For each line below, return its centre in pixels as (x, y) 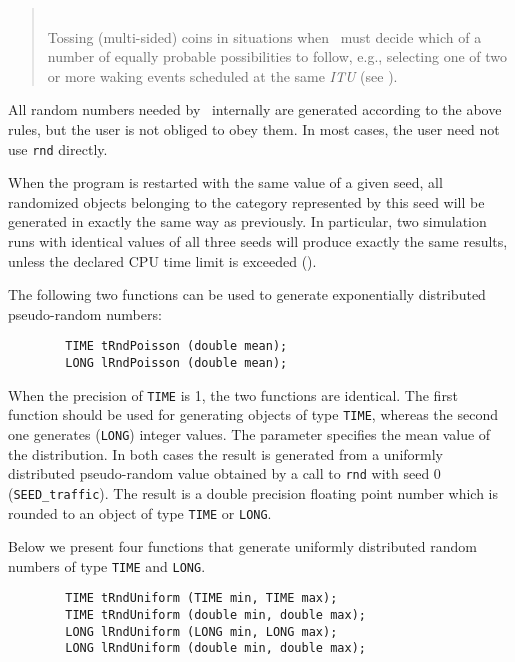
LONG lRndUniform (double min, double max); (215, 648)
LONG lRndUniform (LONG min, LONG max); (201, 631)
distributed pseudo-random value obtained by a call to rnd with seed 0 (224, 473)
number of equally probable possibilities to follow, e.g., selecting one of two (277, 56)
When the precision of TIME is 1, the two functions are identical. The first (233, 394)
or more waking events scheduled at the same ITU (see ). (222, 75)
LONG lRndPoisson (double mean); (176, 363)
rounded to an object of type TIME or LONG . (140, 512)
